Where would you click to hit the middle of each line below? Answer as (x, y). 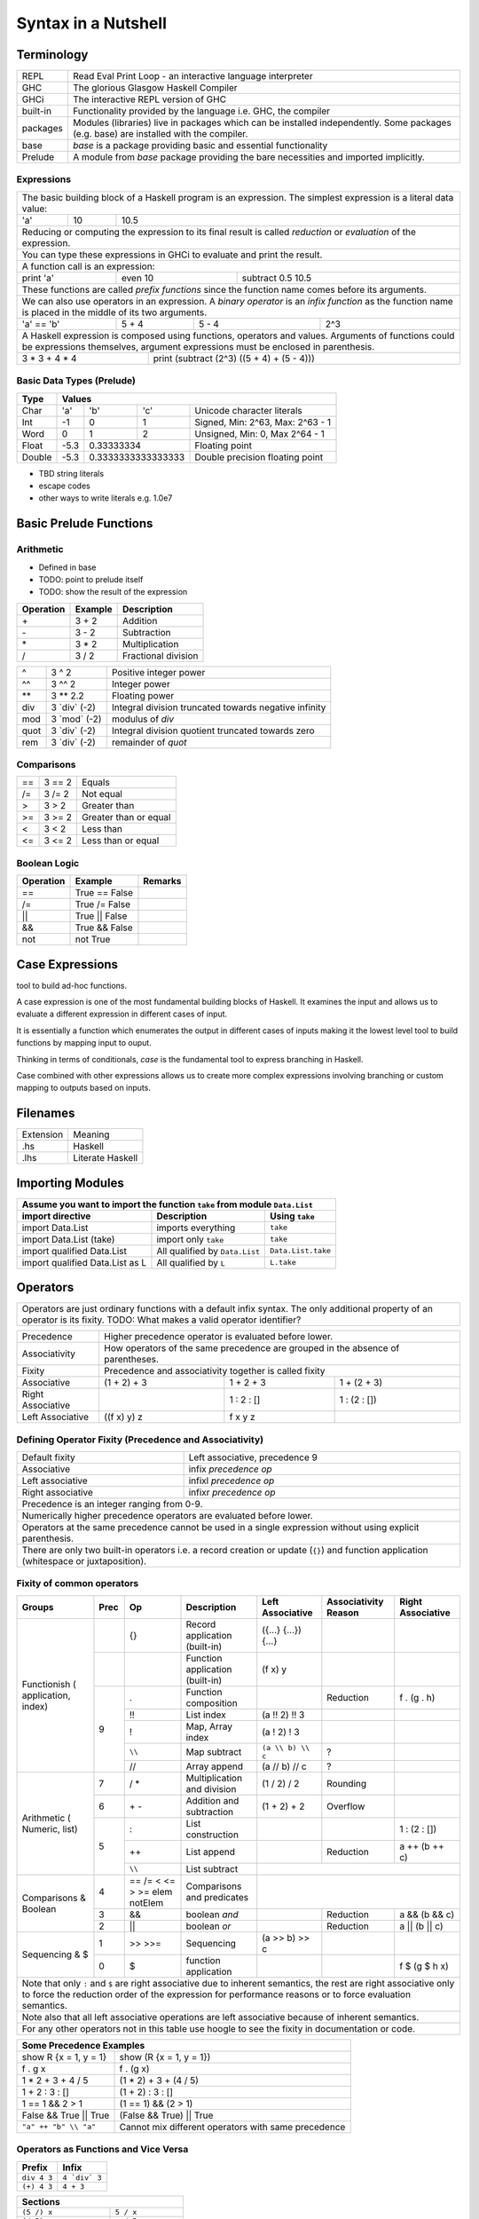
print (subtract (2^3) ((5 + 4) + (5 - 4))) (234, 358)
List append (210, 1852)
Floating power (143, 695)
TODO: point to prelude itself (91, 579)
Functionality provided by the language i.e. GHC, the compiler (201, 111)
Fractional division (160, 655)
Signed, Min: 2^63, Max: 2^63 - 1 (263, 422)
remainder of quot (149, 742)
